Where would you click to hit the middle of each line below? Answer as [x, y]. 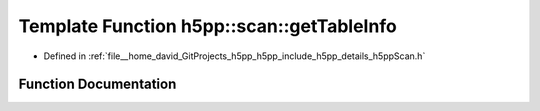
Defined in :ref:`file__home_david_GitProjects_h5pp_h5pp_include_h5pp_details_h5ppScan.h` [234, 56]
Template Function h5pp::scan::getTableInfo [207, 26]
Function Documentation [97, 84]
